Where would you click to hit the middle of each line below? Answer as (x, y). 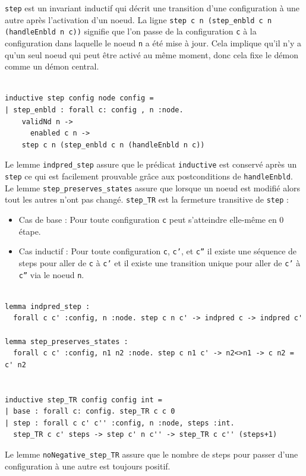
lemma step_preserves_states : (67, 341)
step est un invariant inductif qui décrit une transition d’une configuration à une (152, 8)
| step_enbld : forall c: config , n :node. (94, 110)
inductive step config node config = (79, 98)
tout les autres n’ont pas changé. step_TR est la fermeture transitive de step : (147, 199)
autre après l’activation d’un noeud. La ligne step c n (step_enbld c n (138, 19)
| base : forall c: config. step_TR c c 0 (90, 412)
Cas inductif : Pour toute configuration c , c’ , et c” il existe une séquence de (158, 251)
